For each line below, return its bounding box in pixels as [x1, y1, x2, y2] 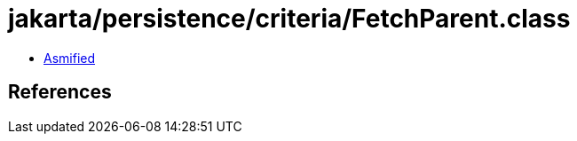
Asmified [43, 50, 96, 66]
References [8, 81, 112, 104]
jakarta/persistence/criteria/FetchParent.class [8, 4, 571, 34]
